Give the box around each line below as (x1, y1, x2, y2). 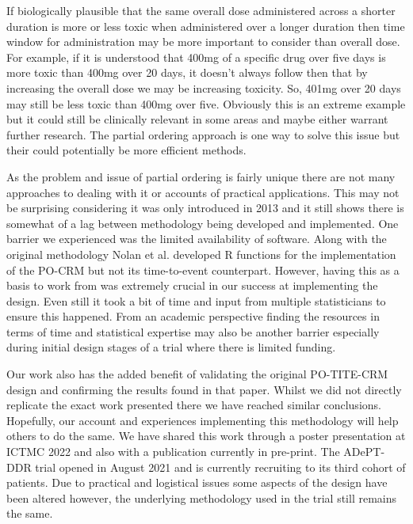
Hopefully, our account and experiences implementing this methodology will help (6, 412, 399, 428)
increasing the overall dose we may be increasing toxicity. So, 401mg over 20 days (6, 79, 401, 96)
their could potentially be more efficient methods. (6, 142, 247, 158)
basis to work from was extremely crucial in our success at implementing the (6, 277, 378, 294)
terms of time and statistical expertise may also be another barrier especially (6, 323, 380, 340)
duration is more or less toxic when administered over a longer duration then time (6, 17, 405, 34)
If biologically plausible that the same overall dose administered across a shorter (6, 2, 396, 18)
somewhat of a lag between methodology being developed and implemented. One (6, 215, 399, 231)
